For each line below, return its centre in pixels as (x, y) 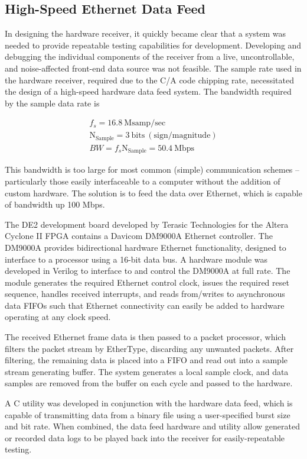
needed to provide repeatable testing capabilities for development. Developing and (153, 45)
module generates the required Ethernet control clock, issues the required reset (147, 282)
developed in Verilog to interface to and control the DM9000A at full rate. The (148, 271)
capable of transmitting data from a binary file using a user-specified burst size (148, 414)
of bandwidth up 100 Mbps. (55, 204)
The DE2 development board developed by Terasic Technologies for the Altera (147, 224)
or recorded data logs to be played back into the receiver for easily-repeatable (145, 437)
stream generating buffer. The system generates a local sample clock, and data (147, 371)
